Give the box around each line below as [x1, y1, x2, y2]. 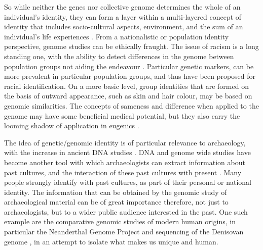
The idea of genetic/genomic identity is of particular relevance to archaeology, [4, 137, 246, 147]
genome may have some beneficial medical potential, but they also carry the [4, 110, 240, 121]
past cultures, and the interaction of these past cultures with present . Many [4, 167, 242, 177]
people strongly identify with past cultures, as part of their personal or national [4, 177, 251, 187]
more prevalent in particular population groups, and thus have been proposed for [4, 71, 256, 81]
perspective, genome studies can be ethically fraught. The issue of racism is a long [4, 41, 259, 52]
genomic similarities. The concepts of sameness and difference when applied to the [4, 100, 259, 111]
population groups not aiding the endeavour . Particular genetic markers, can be [4, 61, 254, 71]
